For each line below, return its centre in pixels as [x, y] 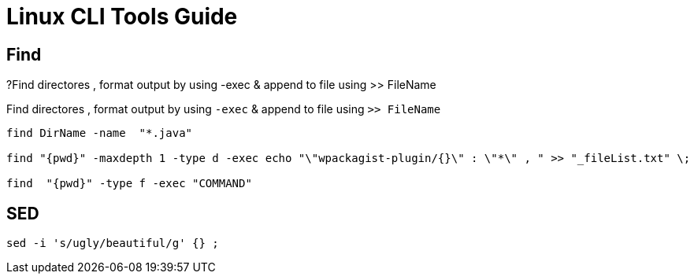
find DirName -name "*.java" [100, 133]
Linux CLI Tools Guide [122, 17]
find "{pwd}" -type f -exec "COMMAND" [129, 184]
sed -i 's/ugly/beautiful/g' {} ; [113, 243]
